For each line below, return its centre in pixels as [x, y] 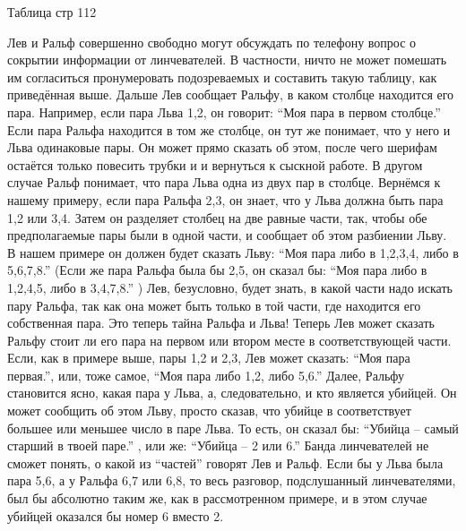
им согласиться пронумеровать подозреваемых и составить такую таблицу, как [222, 77]
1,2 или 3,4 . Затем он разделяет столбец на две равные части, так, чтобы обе [217, 217]
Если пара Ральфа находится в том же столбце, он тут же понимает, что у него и [229, 129]
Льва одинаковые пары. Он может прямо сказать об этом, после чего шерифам [222, 147]
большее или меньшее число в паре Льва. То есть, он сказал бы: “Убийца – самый [233, 428]
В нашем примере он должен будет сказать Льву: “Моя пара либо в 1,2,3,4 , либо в [233, 252]
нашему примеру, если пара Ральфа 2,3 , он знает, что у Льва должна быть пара [225, 199]
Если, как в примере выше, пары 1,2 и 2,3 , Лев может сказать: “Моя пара [209, 358]
